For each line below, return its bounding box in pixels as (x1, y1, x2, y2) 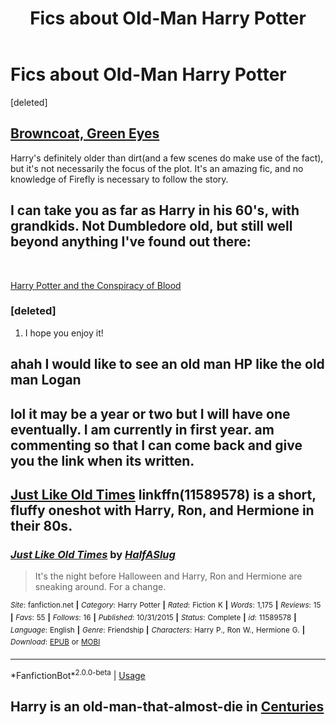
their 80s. (10, 518, 73, 535)
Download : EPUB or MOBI (10, 637, 101, 647)
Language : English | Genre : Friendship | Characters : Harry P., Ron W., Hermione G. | (10, 625, 305, 635)
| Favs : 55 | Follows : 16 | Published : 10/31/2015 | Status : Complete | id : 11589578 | (10, 612, 297, 622)
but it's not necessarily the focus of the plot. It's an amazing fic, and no (10, 162, 304, 174)
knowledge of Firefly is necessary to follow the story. (10, 173, 229, 185)
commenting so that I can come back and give (10, 437, 303, 454)
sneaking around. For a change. (34, 581, 167, 593)
